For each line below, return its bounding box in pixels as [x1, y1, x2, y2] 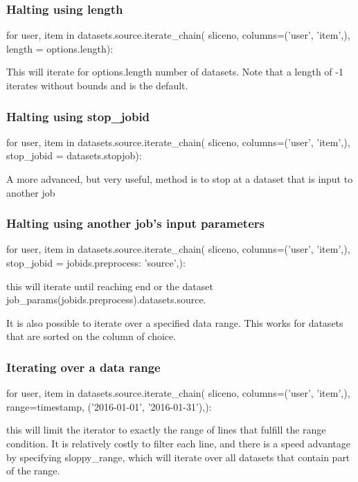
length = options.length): [6, 41, 114, 55]
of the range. [6, 463, 60, 478]
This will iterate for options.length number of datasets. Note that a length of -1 [6, 64, 343, 79]
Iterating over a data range [6, 358, 161, 375]
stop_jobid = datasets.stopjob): [6, 148, 142, 163]
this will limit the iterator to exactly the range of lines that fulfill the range [6, 422, 326, 437]
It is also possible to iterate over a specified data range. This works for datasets [6, 315, 343, 330]
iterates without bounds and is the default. [6, 78, 188, 92]
